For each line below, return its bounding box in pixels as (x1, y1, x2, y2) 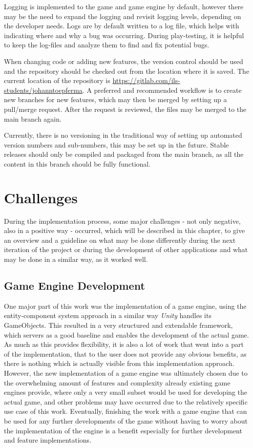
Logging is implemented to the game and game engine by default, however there (4, 1, 244, 11)
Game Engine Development (4, 277, 145, 293)
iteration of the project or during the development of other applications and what (4, 244, 248, 255)
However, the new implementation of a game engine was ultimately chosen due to (4, 367, 248, 378)
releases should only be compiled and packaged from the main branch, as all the (4, 149, 244, 159)
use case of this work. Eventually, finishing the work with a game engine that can (4, 406, 247, 416)
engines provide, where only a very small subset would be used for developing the (4, 387, 247, 397)
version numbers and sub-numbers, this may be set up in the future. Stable (4, 139, 229, 149)
